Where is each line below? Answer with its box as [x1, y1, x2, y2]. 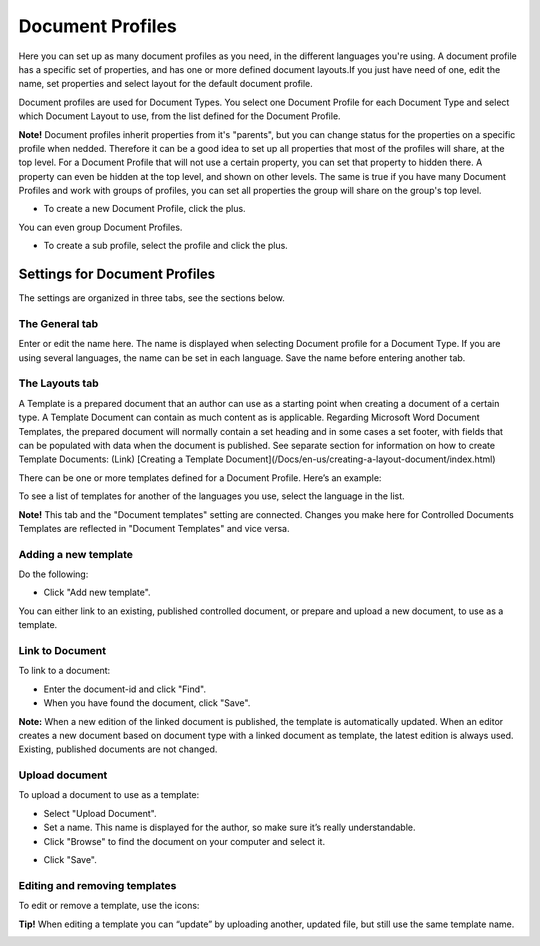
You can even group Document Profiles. [18, 221, 183, 233]
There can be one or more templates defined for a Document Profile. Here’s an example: [18, 471, 382, 484]
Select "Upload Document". [43, 807, 157, 819]
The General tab [18, 316, 99, 330]
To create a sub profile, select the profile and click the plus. [43, 240, 289, 252]
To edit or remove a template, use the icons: [18, 900, 200, 912]
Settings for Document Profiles [18, 266, 216, 283]
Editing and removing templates [18, 878, 177, 892]
